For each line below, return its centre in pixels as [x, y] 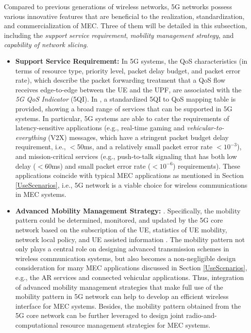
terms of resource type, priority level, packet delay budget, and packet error [128, 70]
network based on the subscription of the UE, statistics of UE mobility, [121, 230]
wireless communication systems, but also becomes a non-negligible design [125, 258]
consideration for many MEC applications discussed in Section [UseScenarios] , [131, 268]
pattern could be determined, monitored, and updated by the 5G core [119, 220]
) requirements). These [207, 166]
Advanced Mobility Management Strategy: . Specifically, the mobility [128, 210]
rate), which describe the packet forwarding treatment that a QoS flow [120, 80]
